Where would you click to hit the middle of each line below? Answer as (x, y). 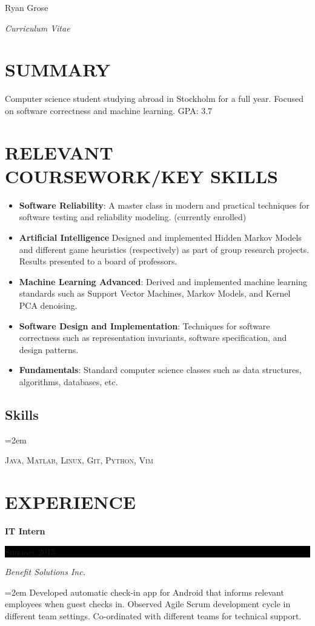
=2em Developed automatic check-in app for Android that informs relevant (144, 592)
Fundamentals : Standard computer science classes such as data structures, (160, 370)
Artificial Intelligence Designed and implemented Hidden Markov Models (160, 237)
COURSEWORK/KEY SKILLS (141, 176)
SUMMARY (58, 69)
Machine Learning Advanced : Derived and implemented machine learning (163, 281)
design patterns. (49, 349)
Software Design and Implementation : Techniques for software (144, 325)
